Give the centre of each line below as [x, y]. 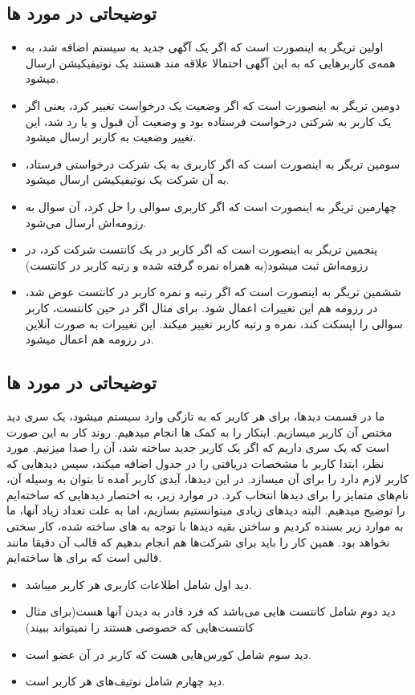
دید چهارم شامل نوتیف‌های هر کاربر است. [125, 681]
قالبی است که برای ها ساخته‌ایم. [84, 557]
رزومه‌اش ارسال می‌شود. [86, 222]
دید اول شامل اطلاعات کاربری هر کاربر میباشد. [138, 584]
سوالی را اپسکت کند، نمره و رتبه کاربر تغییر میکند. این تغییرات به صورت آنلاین [214, 323]
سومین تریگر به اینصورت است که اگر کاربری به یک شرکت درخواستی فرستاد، [213, 163]
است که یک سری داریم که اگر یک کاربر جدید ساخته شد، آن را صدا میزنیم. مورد [198, 447]
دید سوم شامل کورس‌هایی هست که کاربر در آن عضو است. [168, 654]
